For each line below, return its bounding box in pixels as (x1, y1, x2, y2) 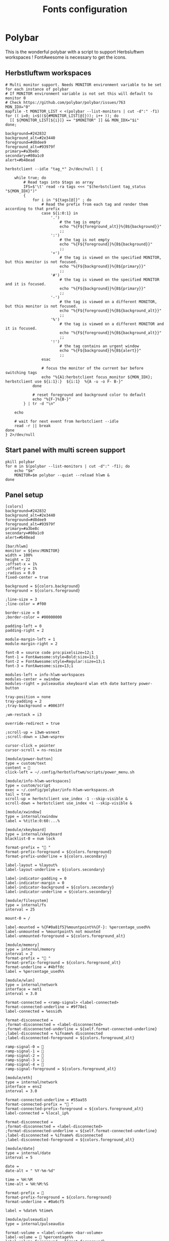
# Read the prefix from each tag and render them (41, 201, 148, 207)
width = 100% (5, 553, 33, 558)
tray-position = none (5, 694, 51, 699)
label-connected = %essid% (5, 1009, 62, 1014)
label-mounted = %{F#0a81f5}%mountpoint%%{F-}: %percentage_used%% (5, 925, 151, 930)
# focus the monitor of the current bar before (41, 365, 144, 370)
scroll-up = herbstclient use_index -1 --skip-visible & (5, 796, 128, 802)
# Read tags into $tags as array (23, 180, 94, 185)
